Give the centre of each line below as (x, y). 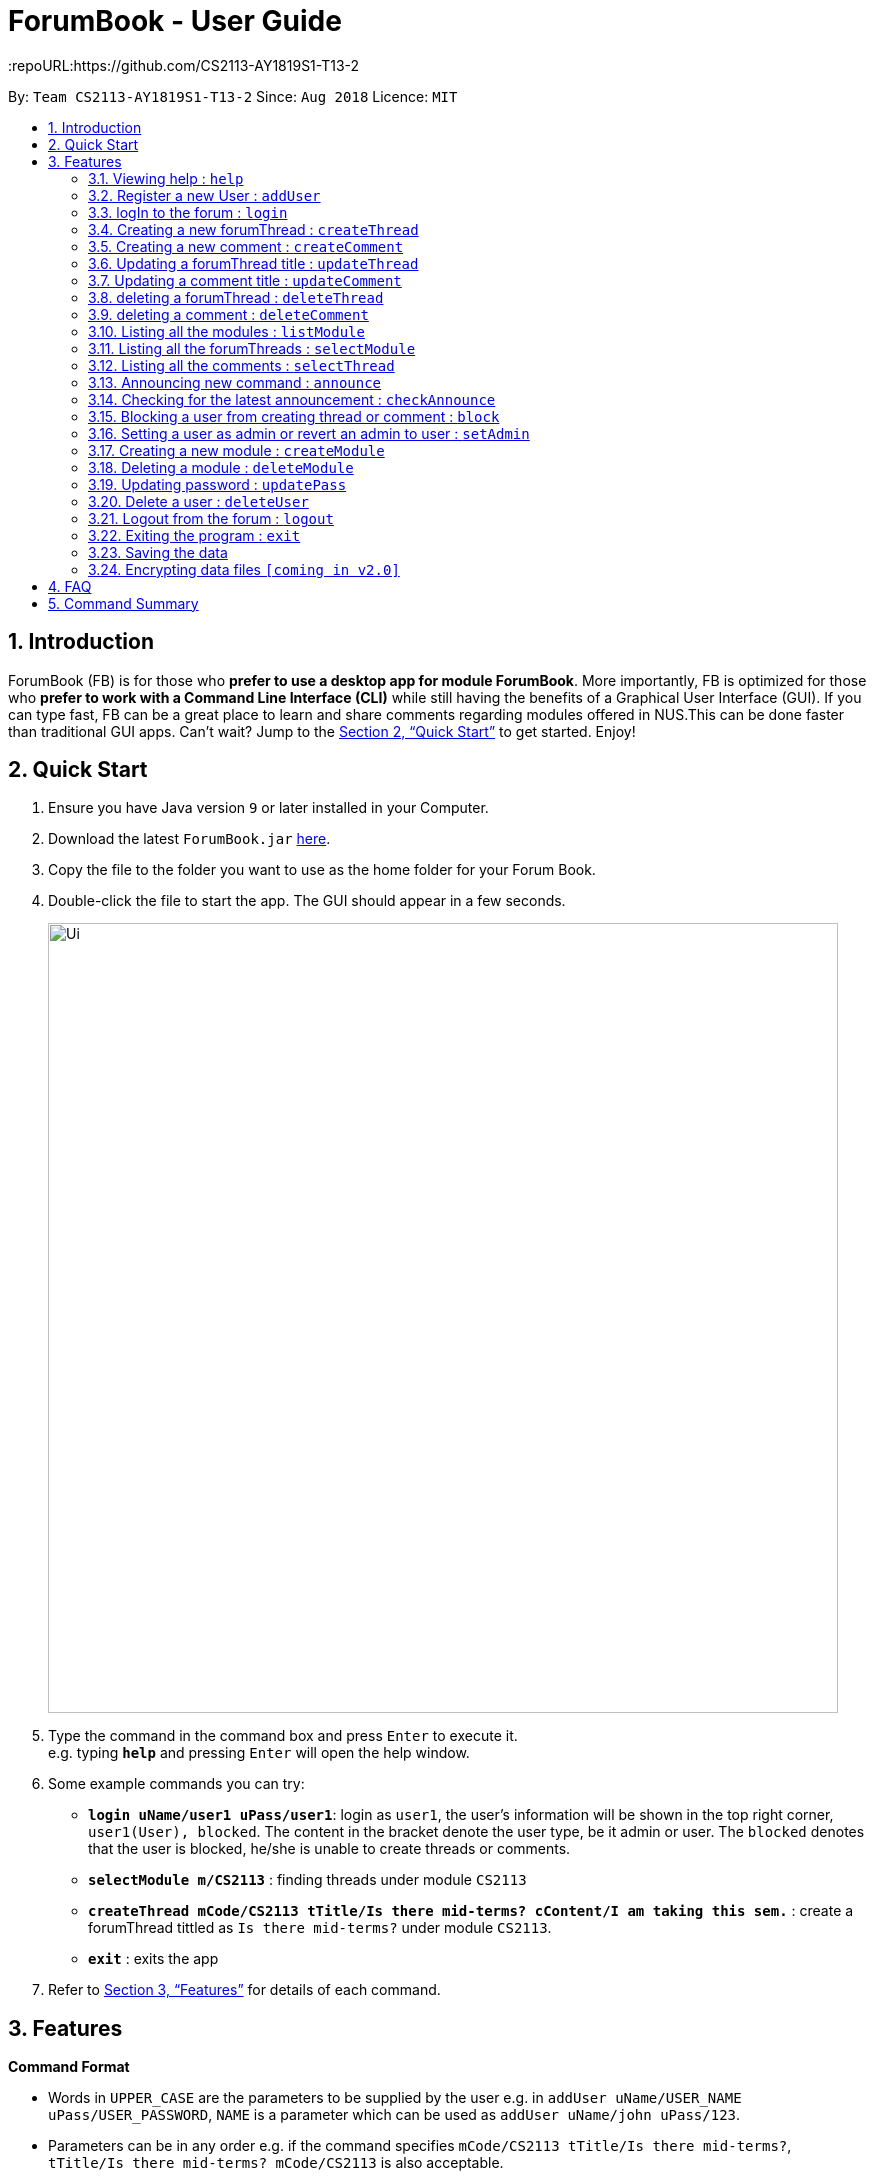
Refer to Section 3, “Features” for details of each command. (244, 1990)
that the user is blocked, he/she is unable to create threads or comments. (329, 1849)
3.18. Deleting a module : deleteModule (221, 467)
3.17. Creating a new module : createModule (236, 450)
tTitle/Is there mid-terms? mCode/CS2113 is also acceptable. (276, 2163)
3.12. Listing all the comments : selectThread (241, 365)
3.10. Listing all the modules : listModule (226, 331)
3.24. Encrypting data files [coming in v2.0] (244, 569)
